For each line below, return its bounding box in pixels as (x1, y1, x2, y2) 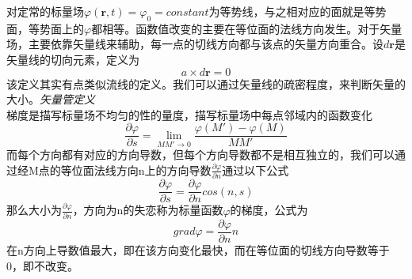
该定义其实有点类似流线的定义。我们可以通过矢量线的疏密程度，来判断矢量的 (6, 75, 406, 92)
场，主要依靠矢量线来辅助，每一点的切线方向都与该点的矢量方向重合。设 (6, 36, 383, 52)
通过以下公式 (222, 161, 289, 178)
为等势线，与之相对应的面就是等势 (208, 3, 387, 19)
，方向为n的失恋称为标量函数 (72, 202, 223, 218)
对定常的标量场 (6, 3, 84, 19)
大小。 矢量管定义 (6, 91, 95, 107)
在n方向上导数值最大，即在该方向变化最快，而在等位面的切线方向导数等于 (6, 242, 390, 258)
